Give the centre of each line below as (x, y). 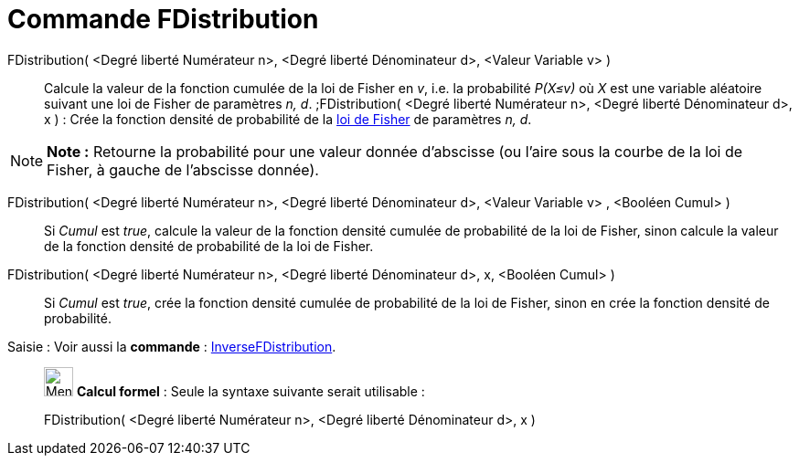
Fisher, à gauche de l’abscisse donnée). (183, 169)
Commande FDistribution (163, 19)
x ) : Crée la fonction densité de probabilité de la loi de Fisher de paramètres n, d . (288, 119)
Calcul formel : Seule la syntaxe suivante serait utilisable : (250, 391)
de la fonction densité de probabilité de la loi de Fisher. (209, 246)
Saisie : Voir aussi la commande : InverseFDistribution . (172, 346)
